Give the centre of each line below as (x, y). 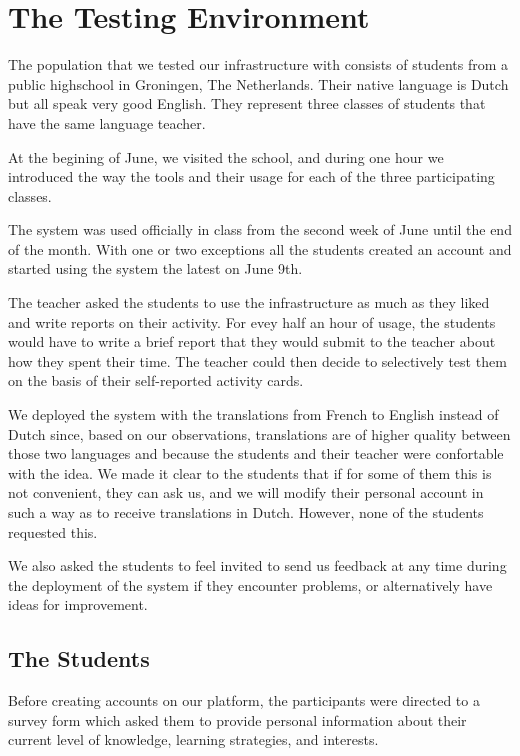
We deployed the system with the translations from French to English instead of (253, 414)
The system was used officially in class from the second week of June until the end (260, 229)
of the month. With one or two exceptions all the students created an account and (260, 248)
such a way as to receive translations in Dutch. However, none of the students (246, 512)
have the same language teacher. (107, 122)
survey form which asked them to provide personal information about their (237, 719)
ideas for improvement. (78, 604)
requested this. (53, 531)
